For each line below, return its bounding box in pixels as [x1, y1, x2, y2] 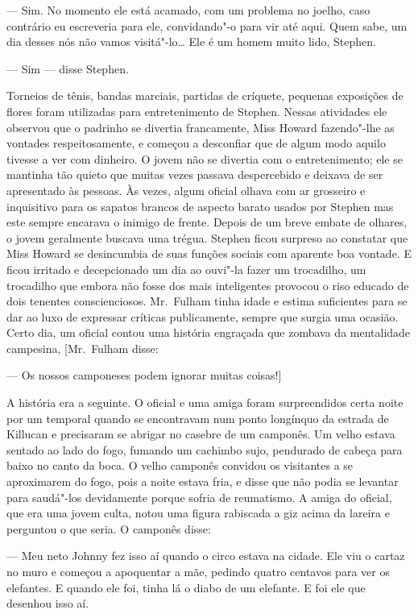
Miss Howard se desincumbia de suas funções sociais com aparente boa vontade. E [6, 245, 412, 262]
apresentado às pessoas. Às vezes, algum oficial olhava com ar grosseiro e [6, 181, 366, 198]
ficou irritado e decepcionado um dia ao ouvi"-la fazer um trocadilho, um [6, 260, 366, 277]
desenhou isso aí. [6, 595, 89, 612]
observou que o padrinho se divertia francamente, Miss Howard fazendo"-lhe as [6, 118, 395, 135]
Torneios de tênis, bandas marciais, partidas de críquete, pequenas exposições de [6, 87, 404, 104]
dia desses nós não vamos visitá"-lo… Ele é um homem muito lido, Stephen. [6, 33, 376, 50]
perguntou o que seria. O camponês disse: [6, 520, 211, 537]
